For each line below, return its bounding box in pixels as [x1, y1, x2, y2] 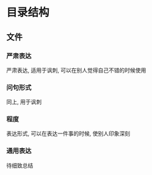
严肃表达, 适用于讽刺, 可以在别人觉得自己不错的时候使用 [6, 66, 147, 74]
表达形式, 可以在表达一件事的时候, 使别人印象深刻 [6, 130, 130, 137]
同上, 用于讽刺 [6, 98, 42, 105]
